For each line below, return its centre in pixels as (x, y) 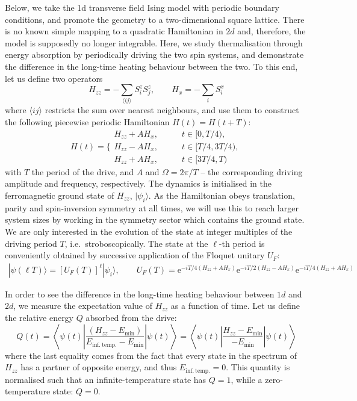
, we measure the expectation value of (83, 306)
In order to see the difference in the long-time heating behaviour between (140, 294)
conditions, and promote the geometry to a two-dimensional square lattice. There (155, 19)
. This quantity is (258, 367)
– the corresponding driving (252, 171)
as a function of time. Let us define (235, 306)
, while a (247, 379)
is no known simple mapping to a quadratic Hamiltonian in (114, 31)
